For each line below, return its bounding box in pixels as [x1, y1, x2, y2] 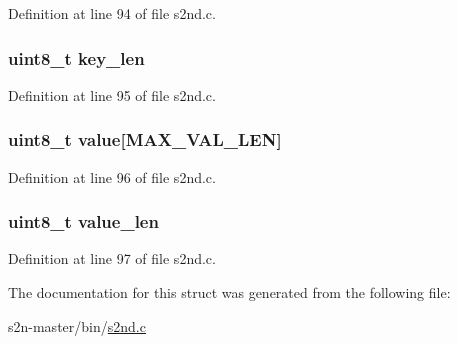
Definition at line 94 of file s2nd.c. [8, 3, 216, 23]
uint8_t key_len [8, 45, 145, 70]
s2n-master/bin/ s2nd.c [8, 315, 146, 336]
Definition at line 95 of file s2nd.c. [8, 84, 216, 105]
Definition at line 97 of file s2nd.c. [8, 248, 216, 269]
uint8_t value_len [8, 209, 159, 234]
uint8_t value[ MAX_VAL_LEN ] [8, 127, 282, 152]
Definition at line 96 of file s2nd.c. [8, 166, 216, 187]
